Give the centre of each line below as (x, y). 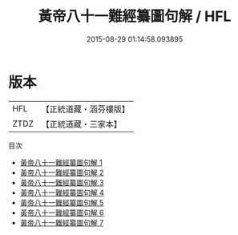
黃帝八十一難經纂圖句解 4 (62, 192)
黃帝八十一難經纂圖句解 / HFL (135, 16)
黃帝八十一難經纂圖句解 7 (62, 222)
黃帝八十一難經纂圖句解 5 (62, 202)
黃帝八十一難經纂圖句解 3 (62, 182)
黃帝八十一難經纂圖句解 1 (61, 162)
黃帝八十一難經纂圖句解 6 (62, 213)
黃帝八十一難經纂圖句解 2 (62, 172)
